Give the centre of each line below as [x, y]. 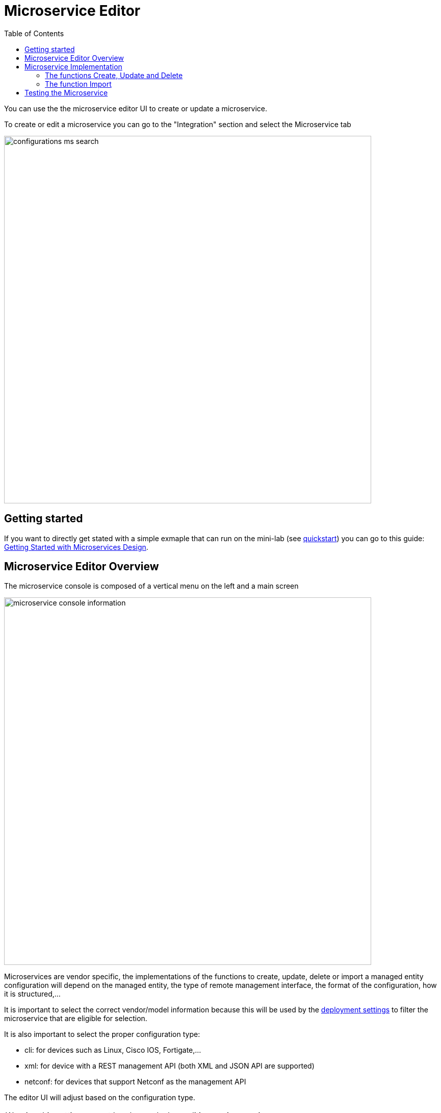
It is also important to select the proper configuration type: [102, 1034]
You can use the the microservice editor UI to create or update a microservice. [136, 108]
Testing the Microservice [66, 92]
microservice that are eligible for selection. [76, 1019]
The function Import [78, 84]
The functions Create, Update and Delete [114, 75]
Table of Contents [34, 33]
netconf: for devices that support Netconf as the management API [135, 1082]
